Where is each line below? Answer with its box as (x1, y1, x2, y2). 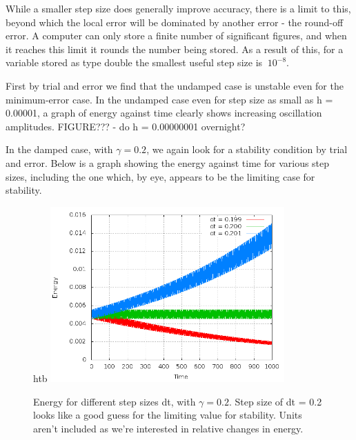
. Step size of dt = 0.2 (228, 394, 322, 408)
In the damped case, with (6, 142, 113, 157)
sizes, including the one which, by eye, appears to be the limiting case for (6, 169, 315, 183)
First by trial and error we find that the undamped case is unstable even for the (6, 78, 344, 92)
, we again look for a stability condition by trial (146, 142, 348, 157)
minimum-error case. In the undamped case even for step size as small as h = (6, 92, 333, 106)
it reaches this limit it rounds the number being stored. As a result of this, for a (6, 41, 344, 56)
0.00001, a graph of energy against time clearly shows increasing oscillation (6, 106, 322, 120)
